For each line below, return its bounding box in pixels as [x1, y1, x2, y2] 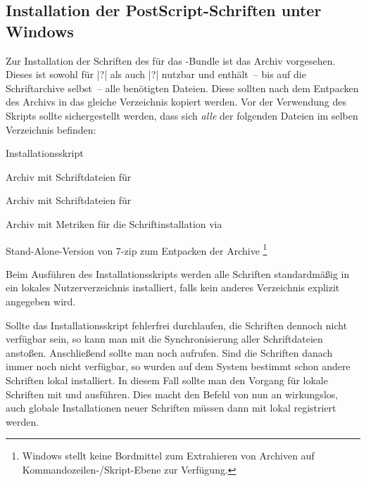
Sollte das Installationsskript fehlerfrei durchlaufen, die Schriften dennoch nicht [6, 317, 348, 332]
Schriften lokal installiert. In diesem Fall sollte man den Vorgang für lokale [6, 372, 328, 387]
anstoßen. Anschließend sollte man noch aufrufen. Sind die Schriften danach [6, 345, 333, 360]
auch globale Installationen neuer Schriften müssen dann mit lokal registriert [6, 400, 336, 415]
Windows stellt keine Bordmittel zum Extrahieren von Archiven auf [22, 448, 315, 463]
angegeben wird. [6, 293, 76, 308]
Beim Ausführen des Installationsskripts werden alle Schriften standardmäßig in [6, 266, 350, 281]
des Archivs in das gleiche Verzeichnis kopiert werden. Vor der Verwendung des [6, 94, 347, 109]
